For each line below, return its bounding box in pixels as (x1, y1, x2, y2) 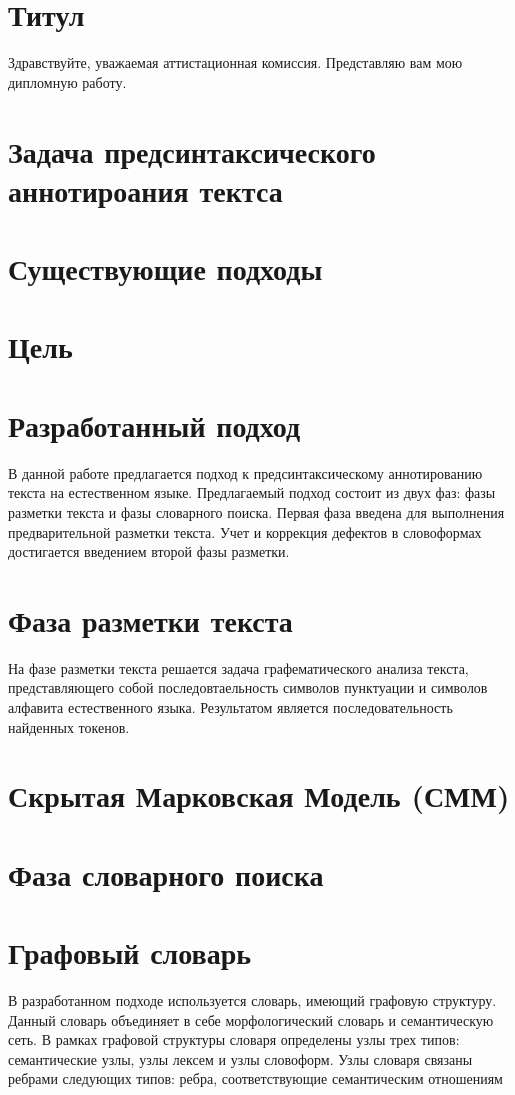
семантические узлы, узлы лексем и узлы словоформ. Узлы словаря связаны (8, 1048, 473, 1069)
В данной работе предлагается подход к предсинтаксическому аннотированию (8, 462, 483, 483)
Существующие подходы (8, 248, 323, 289)
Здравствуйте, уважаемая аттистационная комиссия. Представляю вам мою (8, 52, 463, 73)
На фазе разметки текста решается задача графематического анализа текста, (8, 657, 469, 678)
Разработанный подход (8, 404, 301, 445)
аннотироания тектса (8, 169, 283, 210)
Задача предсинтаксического (8, 130, 376, 171)
